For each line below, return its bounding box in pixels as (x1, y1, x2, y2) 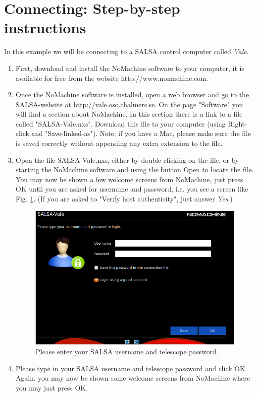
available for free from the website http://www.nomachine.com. (15, 72, 208, 83)
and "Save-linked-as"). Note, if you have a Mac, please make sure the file (31, 128, 251, 138)
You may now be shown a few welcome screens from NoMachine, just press (15, 174, 243, 184)
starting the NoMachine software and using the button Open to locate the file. (15, 164, 254, 175)
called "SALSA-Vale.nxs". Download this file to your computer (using (15, 118, 226, 129)
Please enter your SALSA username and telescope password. (35, 346, 218, 356)
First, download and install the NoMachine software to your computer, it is (15, 63, 244, 73)
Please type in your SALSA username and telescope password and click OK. (15, 363, 247, 373)
